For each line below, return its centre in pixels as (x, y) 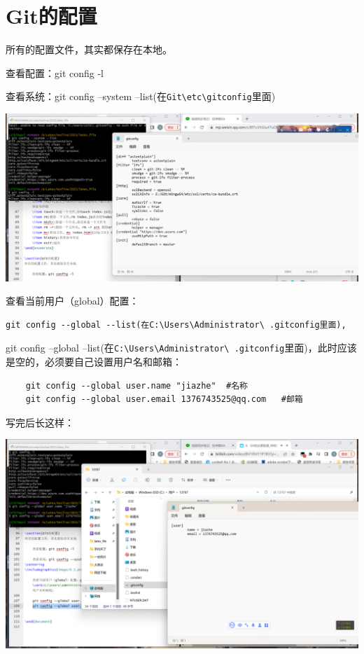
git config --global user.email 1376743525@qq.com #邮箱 (164, 399)
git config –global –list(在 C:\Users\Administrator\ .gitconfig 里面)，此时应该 (181, 348)
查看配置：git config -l (55, 72)
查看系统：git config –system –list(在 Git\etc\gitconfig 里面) (141, 96)
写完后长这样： (40, 422)
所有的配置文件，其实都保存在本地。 (89, 49)
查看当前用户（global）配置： (72, 301)
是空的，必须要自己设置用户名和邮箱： (94, 362)
